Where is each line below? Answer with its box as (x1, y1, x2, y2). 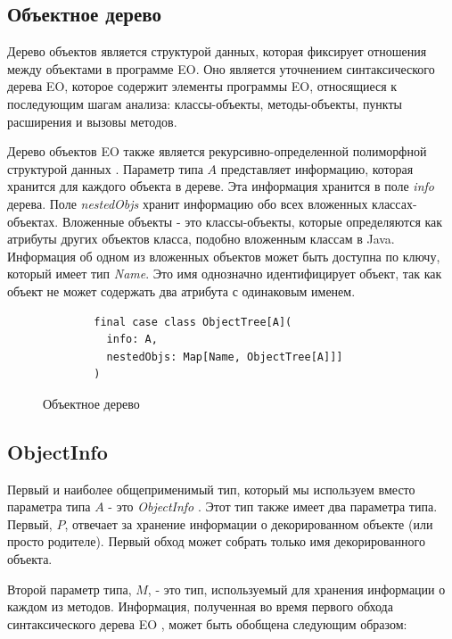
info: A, (106, 333, 158, 346)
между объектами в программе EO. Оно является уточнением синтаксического (7, 59, 435, 78)
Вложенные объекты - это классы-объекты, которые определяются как (62, 212, 443, 230)
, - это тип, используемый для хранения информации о (147, 579, 446, 598)
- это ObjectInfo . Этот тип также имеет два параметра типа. (108, 497, 438, 516)
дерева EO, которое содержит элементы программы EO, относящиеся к (7, 77, 398, 95)
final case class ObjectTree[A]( (94, 315, 292, 328)
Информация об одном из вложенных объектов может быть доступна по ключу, (7, 246, 440, 265)
